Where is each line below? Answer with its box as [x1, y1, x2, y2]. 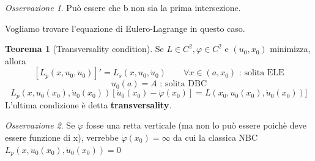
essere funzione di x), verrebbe [5, 131, 119, 144]
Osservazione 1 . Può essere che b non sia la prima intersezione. [5, 1, 241, 13]
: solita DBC [160, 80, 207, 89]
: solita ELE [239, 69, 284, 78]
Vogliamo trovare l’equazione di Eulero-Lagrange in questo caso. [5, 21, 245, 34]
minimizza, [270, 42, 311, 55]
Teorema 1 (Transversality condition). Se [5, 42, 164, 55]
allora [5, 54, 26, 67]
